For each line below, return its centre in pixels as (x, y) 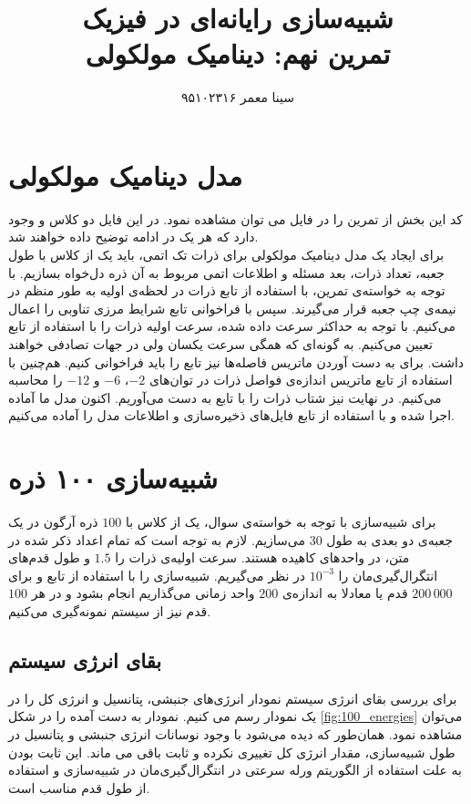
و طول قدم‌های (49, 557)
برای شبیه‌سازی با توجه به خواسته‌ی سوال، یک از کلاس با (281, 522)
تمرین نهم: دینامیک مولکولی (238, 53)
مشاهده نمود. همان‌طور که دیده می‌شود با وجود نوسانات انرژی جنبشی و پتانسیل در (235, 734)
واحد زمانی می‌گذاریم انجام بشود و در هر (143, 593)
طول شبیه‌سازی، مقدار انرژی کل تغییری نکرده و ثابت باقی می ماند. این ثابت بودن (232, 752)
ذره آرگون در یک (53, 522)
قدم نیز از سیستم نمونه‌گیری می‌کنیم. (110, 611)
